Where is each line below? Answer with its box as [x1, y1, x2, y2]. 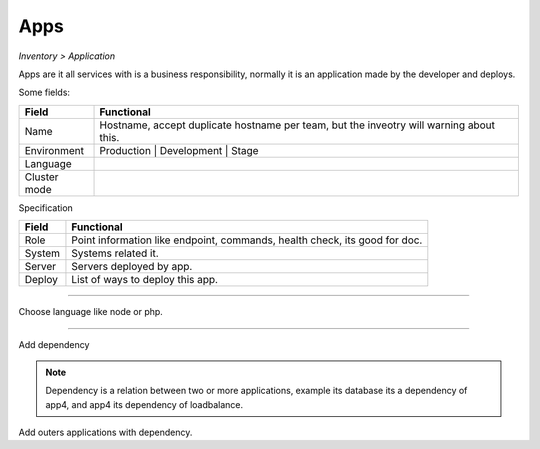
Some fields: [18, 86, 70, 99]
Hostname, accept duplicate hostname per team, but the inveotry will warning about [99, 118, 495, 132]
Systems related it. [71, 246, 159, 260]
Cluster [24, 170, 59, 184]
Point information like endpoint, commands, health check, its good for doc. [71, 233, 423, 247]
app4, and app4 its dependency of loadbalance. [45, 398, 244, 410]
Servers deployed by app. [71, 260, 193, 274]
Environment [24, 143, 85, 157]
